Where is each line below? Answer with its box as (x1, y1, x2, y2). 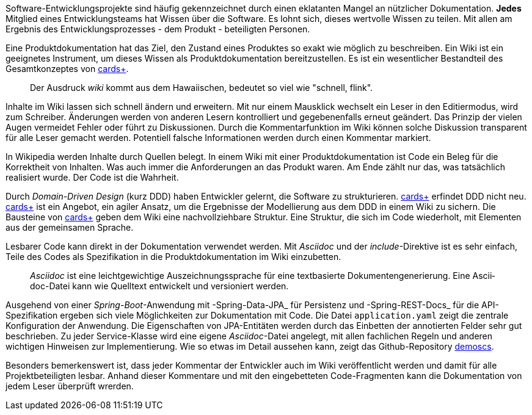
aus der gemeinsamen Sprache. (5, 222, 134, 233)
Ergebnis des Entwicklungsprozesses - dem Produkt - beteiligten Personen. (5, 24, 310, 34)
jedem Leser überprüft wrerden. (5, 381, 134, 391)
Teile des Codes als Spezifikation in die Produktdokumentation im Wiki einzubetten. (5, 251, 341, 262)
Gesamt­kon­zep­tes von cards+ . (5, 63, 129, 74)
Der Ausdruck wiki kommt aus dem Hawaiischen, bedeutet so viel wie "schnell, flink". (30, 82, 373, 93)
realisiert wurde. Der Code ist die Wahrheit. (5, 172, 179, 182)
